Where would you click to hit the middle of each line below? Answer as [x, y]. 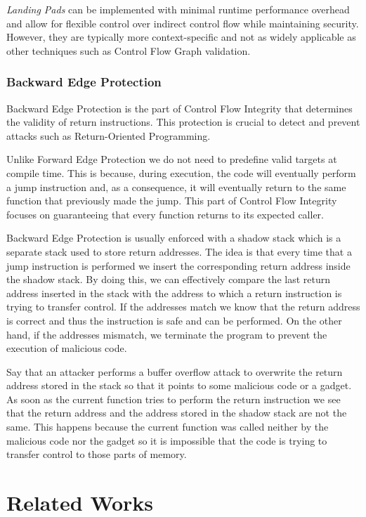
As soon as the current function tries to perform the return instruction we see [174, 399]
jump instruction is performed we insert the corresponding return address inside [178, 265]
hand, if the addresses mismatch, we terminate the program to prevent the [167, 334]
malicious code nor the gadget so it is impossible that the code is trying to [167, 440]
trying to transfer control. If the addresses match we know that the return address [183, 307]
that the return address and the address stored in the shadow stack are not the [177, 413]
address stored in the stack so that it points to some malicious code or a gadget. [179, 385]
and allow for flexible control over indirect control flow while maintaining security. [183, 23]
